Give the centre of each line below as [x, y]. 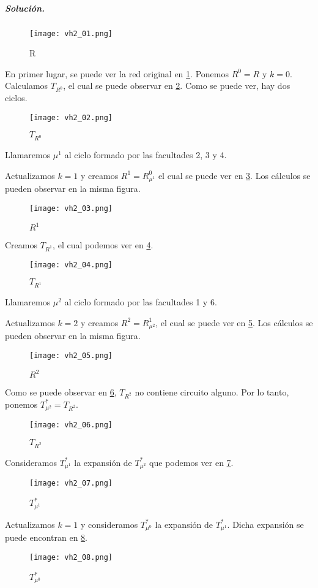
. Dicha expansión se [265, 524]
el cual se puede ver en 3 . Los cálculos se [234, 175]
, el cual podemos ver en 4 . [103, 245]
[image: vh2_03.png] [71, 208]
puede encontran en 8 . [46, 537]
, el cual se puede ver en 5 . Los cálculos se [234, 322]
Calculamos [27, 86]
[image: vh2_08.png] [71, 557]
